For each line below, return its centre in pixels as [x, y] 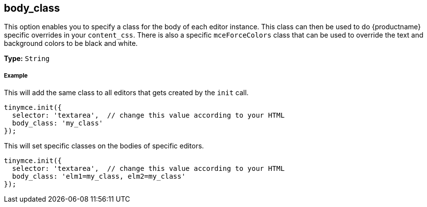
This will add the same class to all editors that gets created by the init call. [126, 93]
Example [16, 75]
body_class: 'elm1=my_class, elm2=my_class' [99, 176]
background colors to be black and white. [71, 43]
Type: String [27, 59]
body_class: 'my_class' [58, 123]
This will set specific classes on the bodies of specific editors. [104, 146]
